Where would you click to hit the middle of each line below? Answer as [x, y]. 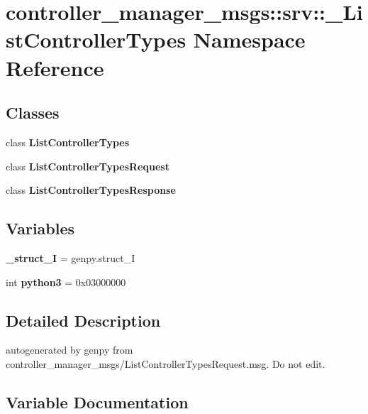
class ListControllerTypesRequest [88, 166]
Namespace [249, 39]
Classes [33, 113]
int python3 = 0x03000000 [66, 282]
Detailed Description [83, 320]
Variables [40, 228]
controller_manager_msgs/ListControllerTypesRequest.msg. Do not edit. [166, 363]
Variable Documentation [97, 402]
